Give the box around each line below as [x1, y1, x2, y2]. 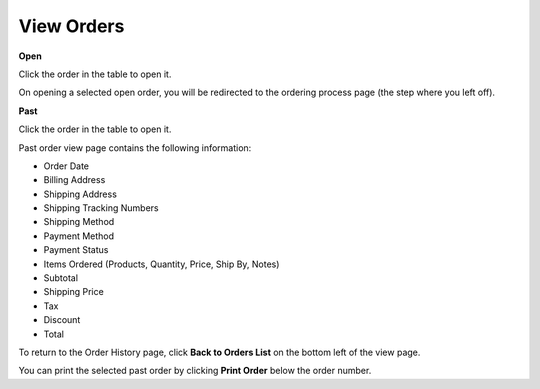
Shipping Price [43, 286, 104, 298]
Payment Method [43, 230, 115, 242]
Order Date [43, 160, 90, 172]
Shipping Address [43, 188, 117, 200]
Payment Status [43, 244, 109, 256]
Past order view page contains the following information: [18, 141, 252, 154]
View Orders [18, 15, 125, 37]
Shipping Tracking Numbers [43, 202, 159, 214]
